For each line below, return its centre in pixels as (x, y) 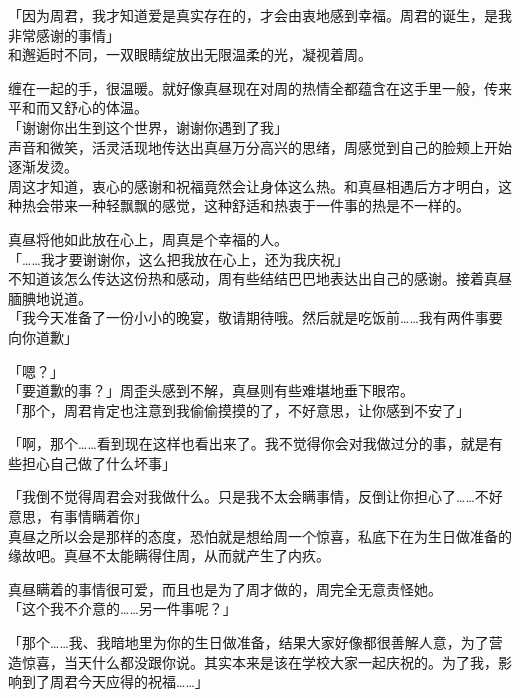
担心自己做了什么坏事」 (98, 462)
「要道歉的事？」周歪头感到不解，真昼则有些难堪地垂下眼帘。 (211, 390)
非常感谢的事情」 (64, 34)
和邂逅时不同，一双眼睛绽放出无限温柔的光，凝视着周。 (190, 54)
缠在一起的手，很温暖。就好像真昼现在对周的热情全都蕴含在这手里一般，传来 (260, 87)
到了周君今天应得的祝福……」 (115, 681)
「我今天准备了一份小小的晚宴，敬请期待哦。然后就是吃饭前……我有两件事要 (255, 317)
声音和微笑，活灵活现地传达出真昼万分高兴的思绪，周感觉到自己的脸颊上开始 (260, 146)
